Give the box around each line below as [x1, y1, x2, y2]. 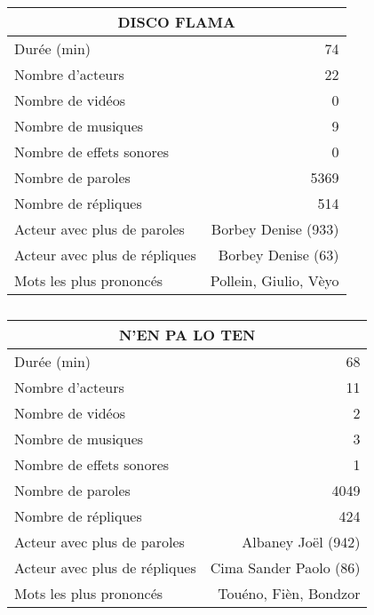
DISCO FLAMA [117, 12, 235, 32]
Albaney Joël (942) [242, 531, 361, 552]
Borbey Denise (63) [218, 244, 339, 265]
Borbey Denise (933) [211, 219, 339, 239]
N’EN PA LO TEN [118, 324, 256, 345]
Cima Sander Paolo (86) [210, 557, 361, 578]
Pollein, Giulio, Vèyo [210, 270, 339, 291]
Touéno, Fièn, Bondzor [218, 583, 361, 603]
